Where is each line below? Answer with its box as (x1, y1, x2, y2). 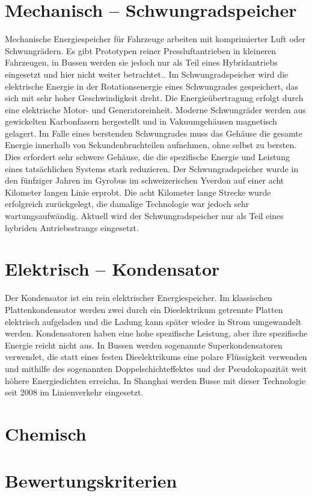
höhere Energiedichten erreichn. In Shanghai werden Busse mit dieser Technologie (5, 374, 306, 386)
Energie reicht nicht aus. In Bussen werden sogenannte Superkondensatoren (5, 338, 283, 351)
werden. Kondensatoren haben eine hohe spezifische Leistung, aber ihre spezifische (5, 327, 308, 339)
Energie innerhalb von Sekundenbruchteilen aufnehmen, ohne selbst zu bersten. (5, 138, 297, 151)
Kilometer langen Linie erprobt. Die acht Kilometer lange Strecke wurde (5, 185, 271, 198)
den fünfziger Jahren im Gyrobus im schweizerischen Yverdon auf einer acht (5, 174, 284, 187)
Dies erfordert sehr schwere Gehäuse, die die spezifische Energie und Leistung (5, 150, 290, 163)
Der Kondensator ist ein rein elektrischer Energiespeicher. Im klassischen (5, 291, 272, 304)
